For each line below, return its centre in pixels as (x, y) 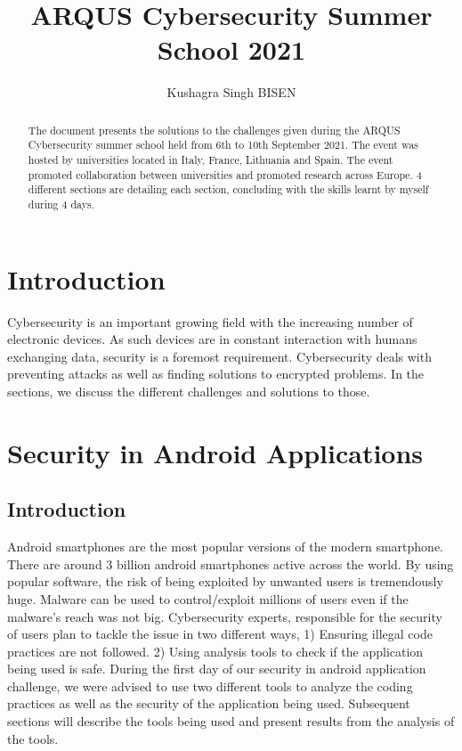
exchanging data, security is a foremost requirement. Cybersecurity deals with (219, 356)
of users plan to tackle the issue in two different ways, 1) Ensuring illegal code (220, 634)
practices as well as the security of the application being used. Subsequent (209, 703)
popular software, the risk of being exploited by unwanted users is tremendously (225, 581)
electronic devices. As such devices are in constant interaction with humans (212, 339)
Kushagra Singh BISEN (231, 92)
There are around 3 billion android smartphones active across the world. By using (231, 563)
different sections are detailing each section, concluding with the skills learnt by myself (228, 189)
